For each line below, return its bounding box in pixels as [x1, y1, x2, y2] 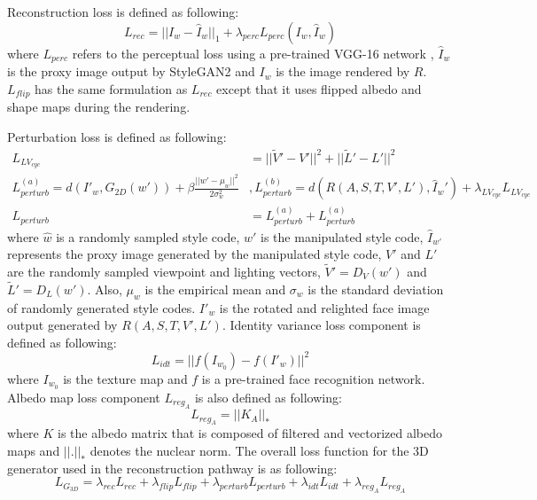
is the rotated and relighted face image [219, 298, 430, 316]
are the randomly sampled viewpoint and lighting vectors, [7, 262, 321, 280]
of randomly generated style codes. [7, 298, 196, 316]
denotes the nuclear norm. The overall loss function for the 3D [89, 441, 429, 460]
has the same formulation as [35, 79, 188, 98]
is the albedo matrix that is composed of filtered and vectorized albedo [58, 424, 442, 442]
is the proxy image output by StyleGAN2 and [7, 62, 255, 81]
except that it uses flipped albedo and [216, 79, 422, 98]
